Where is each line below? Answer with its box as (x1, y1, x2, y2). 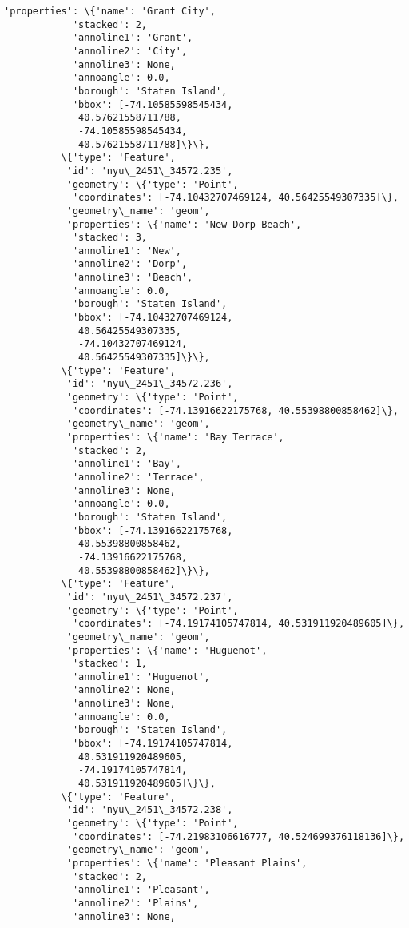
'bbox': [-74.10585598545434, (72, 98, 233, 110)
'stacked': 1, (72, 658, 147, 670)
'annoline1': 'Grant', (72, 32, 193, 44)
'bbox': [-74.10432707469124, (72, 312, 233, 324)
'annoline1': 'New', (72, 245, 181, 257)
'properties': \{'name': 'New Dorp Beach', (66, 218, 302, 230)
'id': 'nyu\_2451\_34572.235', (66, 165, 233, 177)
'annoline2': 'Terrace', (72, 471, 204, 483)
